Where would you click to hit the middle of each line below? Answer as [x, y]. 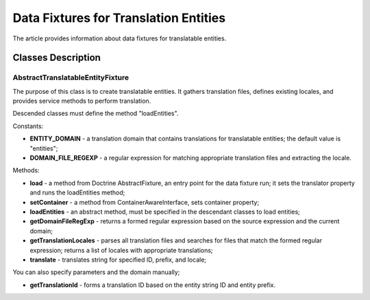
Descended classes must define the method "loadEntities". [96, 114]
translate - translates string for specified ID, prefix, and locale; [118, 260]
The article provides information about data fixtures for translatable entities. [120, 38]
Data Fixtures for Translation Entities [119, 18]
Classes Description [57, 58]
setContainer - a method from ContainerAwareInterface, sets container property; [145, 202]
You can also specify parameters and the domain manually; [96, 272]
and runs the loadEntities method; [77, 192]
